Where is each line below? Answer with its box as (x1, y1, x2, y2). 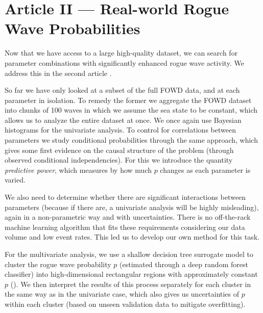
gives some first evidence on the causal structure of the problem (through (5, 144, 234, 155)
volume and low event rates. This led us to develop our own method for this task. (5, 231, 260, 242)
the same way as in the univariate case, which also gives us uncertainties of (5, 289, 240, 299)
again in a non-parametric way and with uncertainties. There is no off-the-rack (5, 212, 251, 222)
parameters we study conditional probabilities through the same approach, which (5, 135, 258, 145)
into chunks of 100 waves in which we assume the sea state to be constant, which (5, 105, 258, 115)
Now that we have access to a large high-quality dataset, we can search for (5, 47, 238, 58)
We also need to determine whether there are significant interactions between (5, 192, 246, 202)
